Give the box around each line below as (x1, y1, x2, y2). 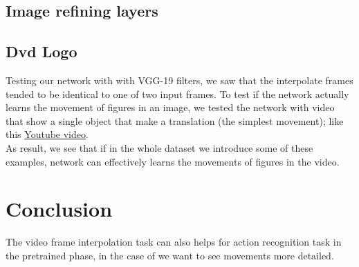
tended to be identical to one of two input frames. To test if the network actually (6, 86, 349, 101)
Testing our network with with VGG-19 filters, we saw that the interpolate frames (6, 72, 353, 87)
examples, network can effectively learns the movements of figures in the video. (6, 154, 340, 168)
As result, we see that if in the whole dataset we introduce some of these (6, 140, 313, 155)
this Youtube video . (6, 127, 89, 141)
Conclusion (6, 195, 113, 223)
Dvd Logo (6, 41, 77, 62)
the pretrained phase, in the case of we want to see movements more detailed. (6, 248, 334, 262)
